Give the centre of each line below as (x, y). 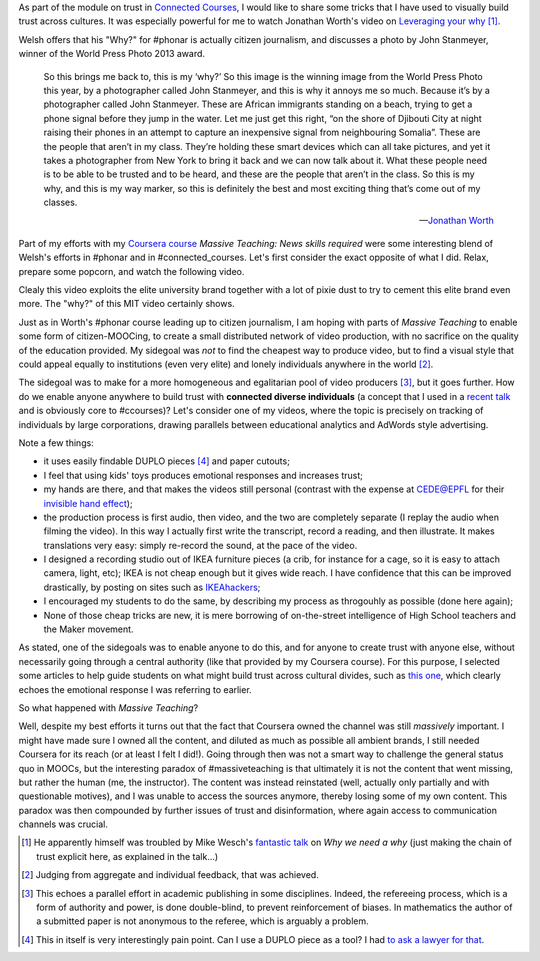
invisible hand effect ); (88, 503)
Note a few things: (56, 442)
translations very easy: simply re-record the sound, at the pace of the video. (200, 545)
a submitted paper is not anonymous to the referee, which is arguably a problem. (202, 921)
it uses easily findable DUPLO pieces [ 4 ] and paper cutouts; (166, 461)
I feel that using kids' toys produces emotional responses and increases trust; (203, 475)
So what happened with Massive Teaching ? (108, 707)
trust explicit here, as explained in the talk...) (127, 856)
